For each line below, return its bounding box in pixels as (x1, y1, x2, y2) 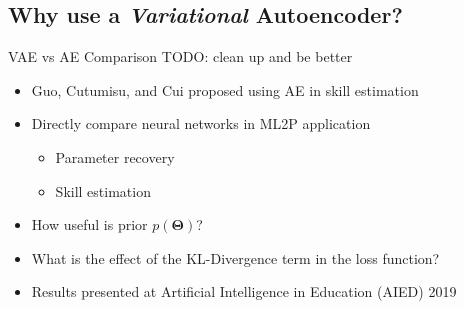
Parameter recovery (55, 146, 175, 167)
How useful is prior (31, 214, 148, 235)
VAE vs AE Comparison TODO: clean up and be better (8, 46, 353, 67)
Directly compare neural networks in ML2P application (31, 113, 371, 134)
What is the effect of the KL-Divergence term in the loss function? (31, 247, 440, 268)
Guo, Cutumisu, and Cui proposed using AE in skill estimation (31, 79, 419, 100)
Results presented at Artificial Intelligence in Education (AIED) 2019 (31, 281, 457, 302)
